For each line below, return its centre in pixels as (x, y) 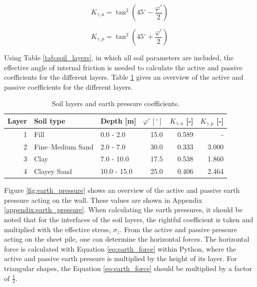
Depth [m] (118, 121)
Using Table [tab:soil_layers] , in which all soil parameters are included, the (119, 57)
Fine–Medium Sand (64, 146)
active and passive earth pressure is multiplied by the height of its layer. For (121, 258)
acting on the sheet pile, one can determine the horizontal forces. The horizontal (127, 239)
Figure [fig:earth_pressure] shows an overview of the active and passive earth (122, 190)
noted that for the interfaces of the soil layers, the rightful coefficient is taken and (129, 219)
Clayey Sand (53, 171)
